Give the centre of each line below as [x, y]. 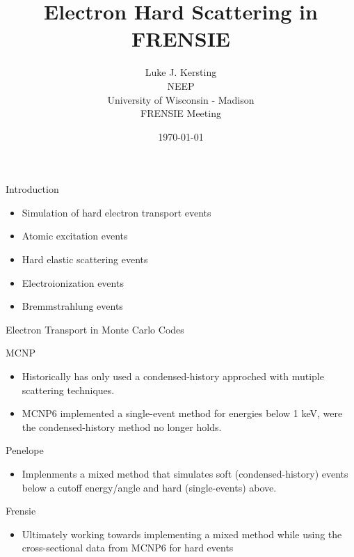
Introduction [32, 189]
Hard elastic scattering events [85, 259]
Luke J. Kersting [181, 72]
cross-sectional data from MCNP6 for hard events [128, 548]
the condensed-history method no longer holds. [122, 426]
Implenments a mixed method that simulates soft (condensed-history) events [185, 473]
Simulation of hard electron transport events [116, 212]
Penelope [25, 450]
